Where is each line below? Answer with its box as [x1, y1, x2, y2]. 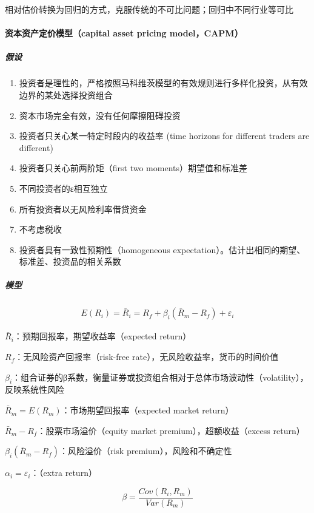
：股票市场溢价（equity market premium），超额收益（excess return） [37, 424, 305, 437]
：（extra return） [30, 466, 97, 479]
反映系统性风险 [5, 383, 64, 396]
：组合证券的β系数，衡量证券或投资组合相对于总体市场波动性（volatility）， [12, 370, 309, 383]
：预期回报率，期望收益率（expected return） [13, 330, 192, 342]
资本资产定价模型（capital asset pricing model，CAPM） [5, 27, 243, 39]
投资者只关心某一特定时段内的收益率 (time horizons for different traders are [19, 129, 310, 142]
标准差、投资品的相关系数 [19, 255, 121, 268]
